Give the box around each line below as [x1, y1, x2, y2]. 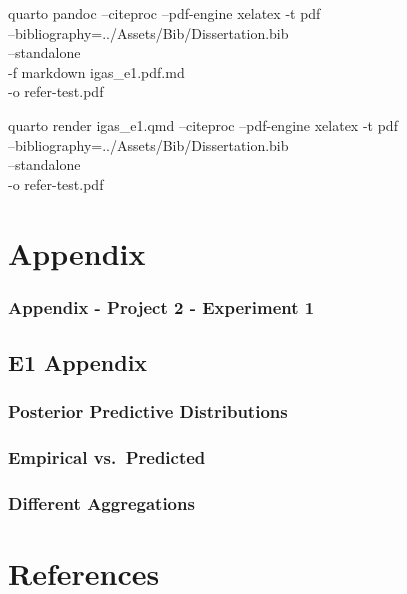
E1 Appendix [8, 346, 148, 377]
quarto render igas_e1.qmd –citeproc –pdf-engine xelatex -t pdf [8, 114, 398, 135]
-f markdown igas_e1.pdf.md [8, 61, 185, 82]
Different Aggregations [8, 490, 195, 515]
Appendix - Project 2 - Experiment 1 [8, 294, 315, 319]
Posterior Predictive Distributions [8, 399, 288, 424]
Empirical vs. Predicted [8, 445, 206, 470]
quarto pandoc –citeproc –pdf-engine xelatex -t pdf [8, 3, 321, 23]
